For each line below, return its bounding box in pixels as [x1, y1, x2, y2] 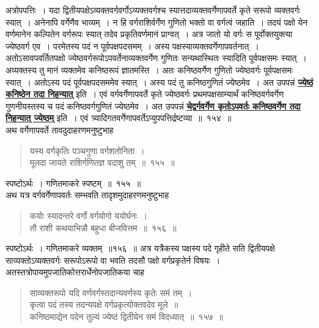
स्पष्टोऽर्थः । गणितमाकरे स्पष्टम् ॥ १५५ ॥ [5, 176, 141, 189]
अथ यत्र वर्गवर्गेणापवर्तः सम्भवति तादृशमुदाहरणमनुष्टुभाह [5, 188, 169, 201]
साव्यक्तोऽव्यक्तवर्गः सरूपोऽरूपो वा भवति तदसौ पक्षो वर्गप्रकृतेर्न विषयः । [5, 253, 221, 266]
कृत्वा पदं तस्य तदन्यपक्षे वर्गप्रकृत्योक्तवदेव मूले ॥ [29, 298, 178, 311]
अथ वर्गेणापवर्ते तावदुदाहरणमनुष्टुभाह [5, 123, 114, 136]
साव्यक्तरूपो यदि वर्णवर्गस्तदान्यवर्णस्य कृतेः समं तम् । [29, 286, 193, 299]
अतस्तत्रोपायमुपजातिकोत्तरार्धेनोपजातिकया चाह [5, 266, 145, 278]
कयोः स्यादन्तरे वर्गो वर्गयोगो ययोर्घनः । [29, 209, 148, 222]
